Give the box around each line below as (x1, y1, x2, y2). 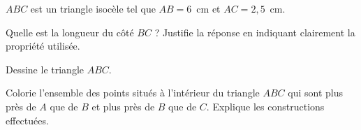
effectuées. (6, 113, 49, 127)
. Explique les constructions (206, 99, 325, 113)
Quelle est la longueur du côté (6, 24, 134, 39)
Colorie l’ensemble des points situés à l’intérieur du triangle (6, 85, 260, 100)
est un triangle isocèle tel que (30, 1, 156, 15)
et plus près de (91, 99, 155, 113)
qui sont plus (288, 85, 343, 100)
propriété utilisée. (6, 38, 80, 53)
